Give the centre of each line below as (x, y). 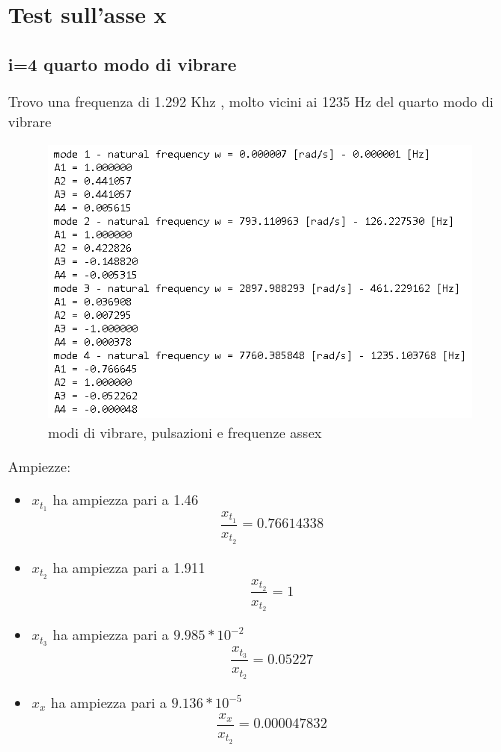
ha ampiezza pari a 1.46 (125, 499)
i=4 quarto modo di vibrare (122, 63)
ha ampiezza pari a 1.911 (129, 566)
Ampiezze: (39, 465)
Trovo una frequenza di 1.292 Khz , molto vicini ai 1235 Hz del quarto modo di (251, 101)
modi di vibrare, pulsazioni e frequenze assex (185, 431)
